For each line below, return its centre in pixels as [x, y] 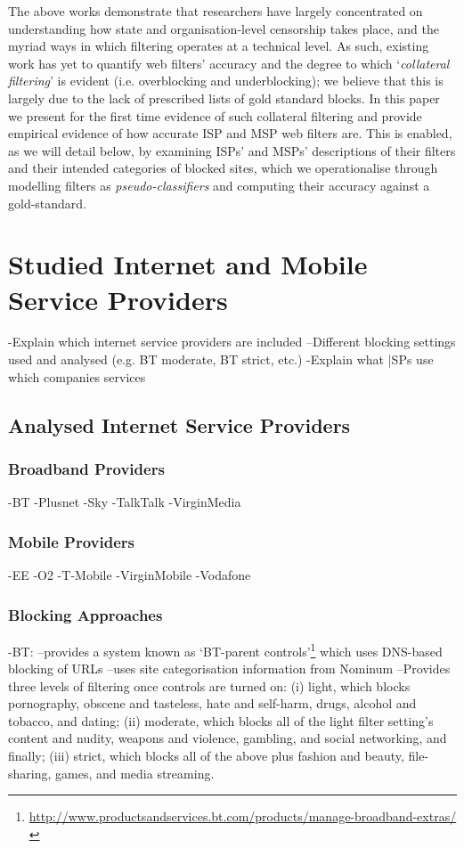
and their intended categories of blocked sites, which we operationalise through [223, 168]
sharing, [30, 773]
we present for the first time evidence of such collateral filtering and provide [215, 115]
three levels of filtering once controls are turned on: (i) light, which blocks [209, 685]
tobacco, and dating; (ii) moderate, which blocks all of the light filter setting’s [221, 720]
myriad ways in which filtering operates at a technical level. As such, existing [219, 46]
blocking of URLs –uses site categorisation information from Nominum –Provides [229, 669]
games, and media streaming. [135, 773]
